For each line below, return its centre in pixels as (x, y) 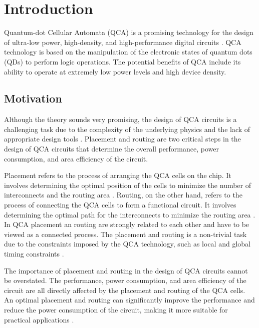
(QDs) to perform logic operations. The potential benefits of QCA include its (122, 61)
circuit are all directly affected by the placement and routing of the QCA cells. (125, 290)
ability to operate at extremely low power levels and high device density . (115, 71)
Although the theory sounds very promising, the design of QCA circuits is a (120, 119)
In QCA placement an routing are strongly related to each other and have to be (127, 224)
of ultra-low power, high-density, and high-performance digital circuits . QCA (123, 42)
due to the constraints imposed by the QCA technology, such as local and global (127, 244)
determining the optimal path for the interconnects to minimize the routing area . (130, 214)
